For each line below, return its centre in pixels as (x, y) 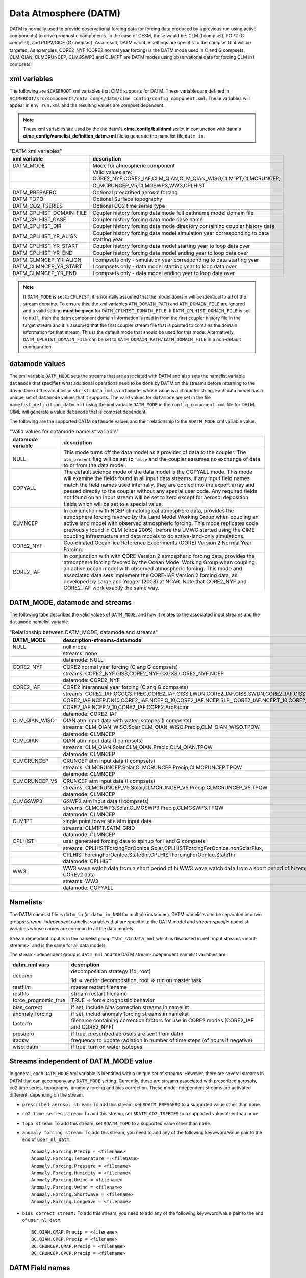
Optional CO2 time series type (129, 206)
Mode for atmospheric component (134, 166)
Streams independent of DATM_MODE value (81, 1062)
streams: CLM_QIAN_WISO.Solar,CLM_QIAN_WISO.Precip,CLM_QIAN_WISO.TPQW (161, 727)
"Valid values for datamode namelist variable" (64, 432)
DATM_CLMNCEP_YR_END (45, 273)
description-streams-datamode (102, 640)
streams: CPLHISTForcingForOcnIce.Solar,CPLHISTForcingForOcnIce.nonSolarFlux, (163, 848)
